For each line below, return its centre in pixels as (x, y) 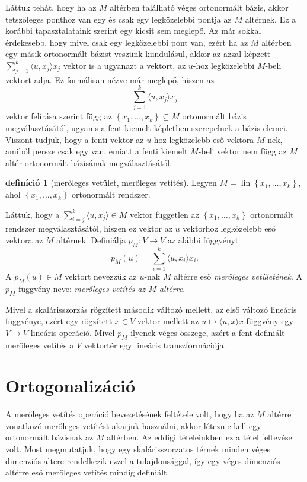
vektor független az (164, 214)
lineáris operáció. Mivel (73, 332)
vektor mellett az (168, 321)
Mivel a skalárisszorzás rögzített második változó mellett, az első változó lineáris (151, 309)
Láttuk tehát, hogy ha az (51, 7)
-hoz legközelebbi (224, 65)
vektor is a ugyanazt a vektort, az (124, 65)
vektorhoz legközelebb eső (229, 228)
